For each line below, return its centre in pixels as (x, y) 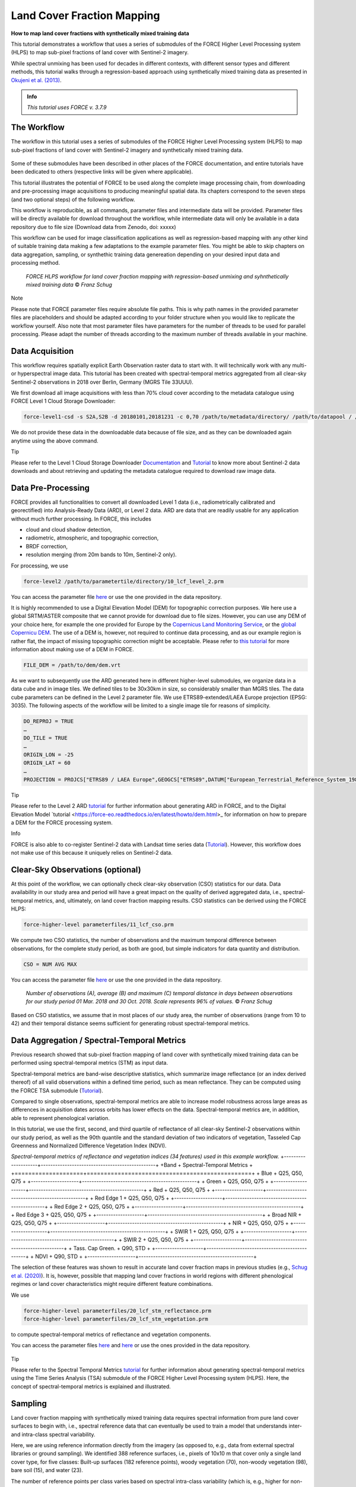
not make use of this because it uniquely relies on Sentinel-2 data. (92, 853)
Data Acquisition (42, 351)
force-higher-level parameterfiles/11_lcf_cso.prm (99, 925)
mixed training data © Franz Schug (69, 285)
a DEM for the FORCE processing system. (62, 822)
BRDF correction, (47, 546)
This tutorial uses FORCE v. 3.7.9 (67, 108)
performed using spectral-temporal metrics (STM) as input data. (90, 1063)
